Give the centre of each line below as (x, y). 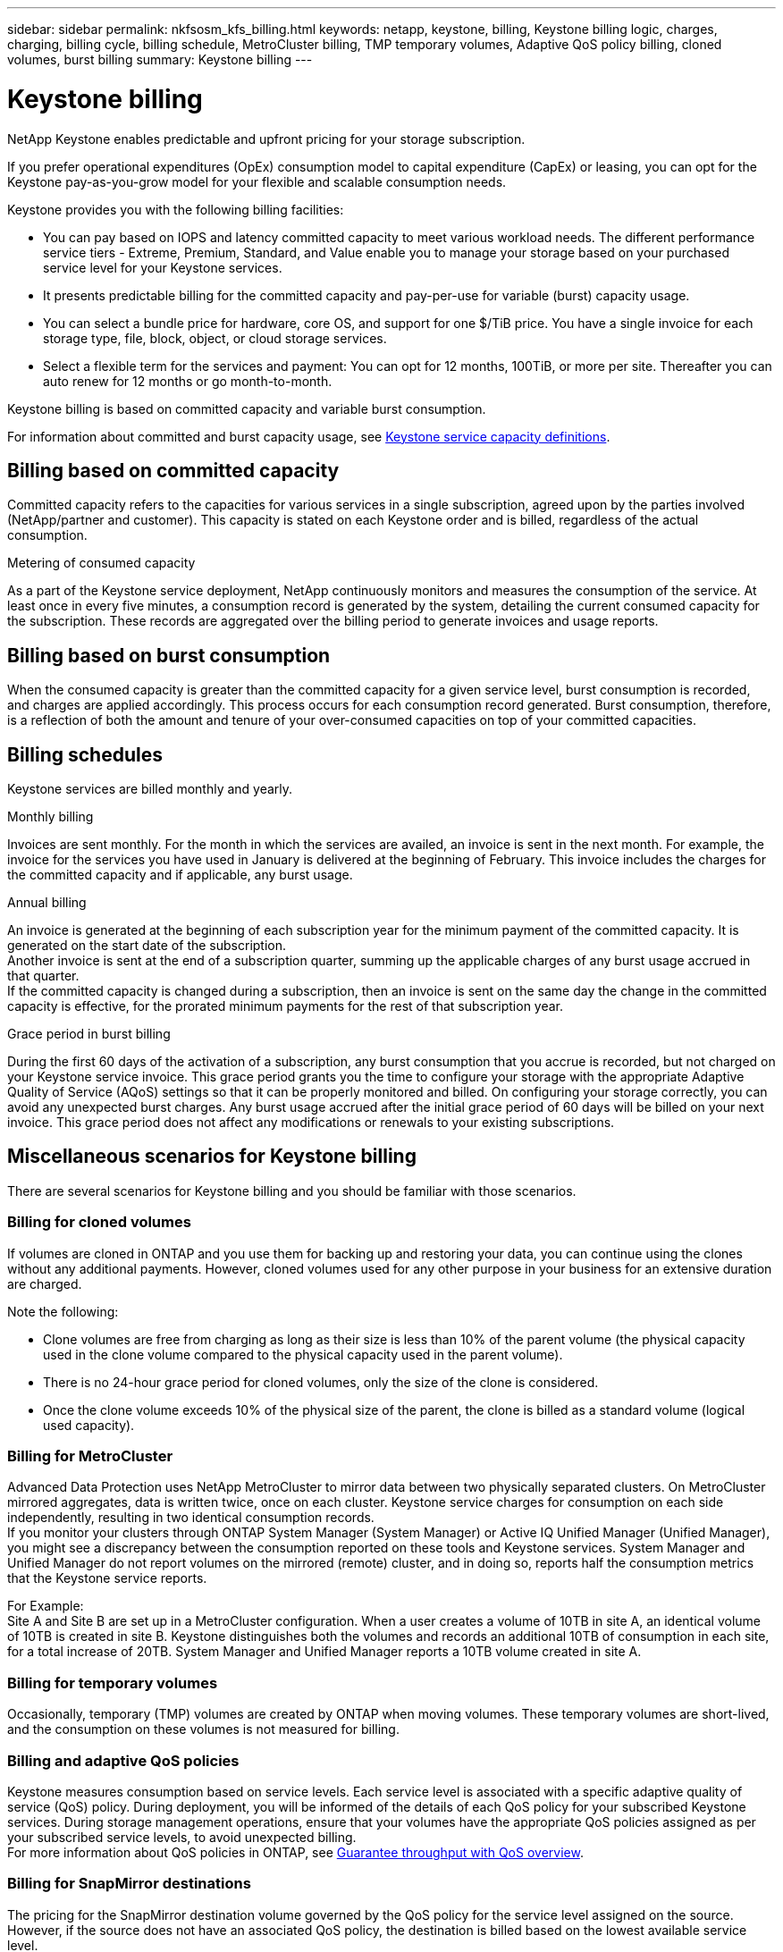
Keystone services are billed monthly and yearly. (150, 789)
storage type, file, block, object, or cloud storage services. (215, 338)
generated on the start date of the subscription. (147, 946)
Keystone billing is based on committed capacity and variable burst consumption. (247, 408)
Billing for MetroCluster (90, 1456)
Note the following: (63, 1311)
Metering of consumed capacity (101, 563)
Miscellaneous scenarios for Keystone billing (212, 1157)
